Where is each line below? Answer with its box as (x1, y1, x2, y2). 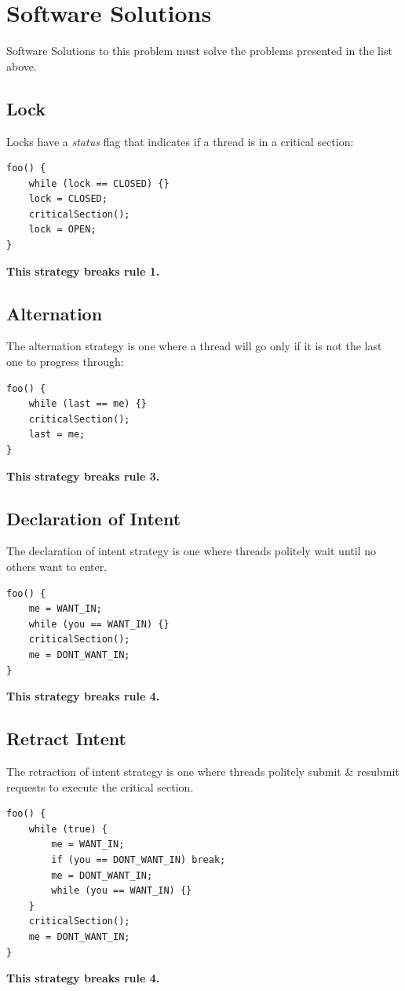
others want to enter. (6, 558, 108, 575)
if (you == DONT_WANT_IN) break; (51, 854, 226, 865)
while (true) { (28, 823, 108, 835)
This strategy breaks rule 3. (6, 467, 160, 484)
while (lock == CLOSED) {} (28, 177, 170, 189)
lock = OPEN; (28, 224, 97, 236)
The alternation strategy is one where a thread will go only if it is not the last (6, 338, 382, 354)
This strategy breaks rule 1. (6, 262, 160, 279)
